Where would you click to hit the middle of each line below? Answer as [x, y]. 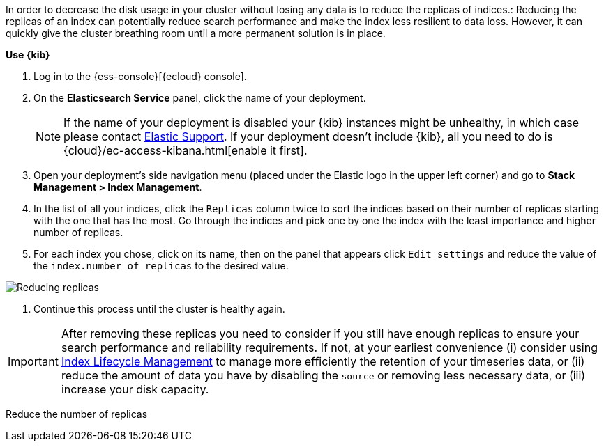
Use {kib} [28, 55]
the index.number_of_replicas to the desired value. [161, 266]
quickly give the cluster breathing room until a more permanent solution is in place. [196, 33]
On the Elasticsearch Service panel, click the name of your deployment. [200, 98]
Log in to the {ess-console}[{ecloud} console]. [140, 76]
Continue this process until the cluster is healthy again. [159, 309]
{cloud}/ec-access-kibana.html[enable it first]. [186, 150]
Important [33, 361]
